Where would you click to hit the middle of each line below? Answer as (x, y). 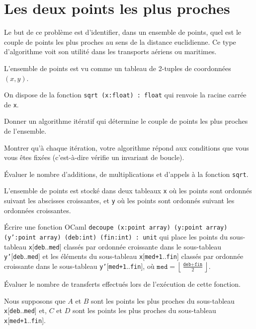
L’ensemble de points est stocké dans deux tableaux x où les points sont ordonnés (128, 191)
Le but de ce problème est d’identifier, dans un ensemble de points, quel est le (123, 32)
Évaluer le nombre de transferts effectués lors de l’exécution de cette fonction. (122, 284)
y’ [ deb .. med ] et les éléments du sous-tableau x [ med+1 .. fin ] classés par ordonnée (124, 256)
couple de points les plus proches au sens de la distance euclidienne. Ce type (120, 41)
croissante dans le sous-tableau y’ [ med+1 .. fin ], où (79, 266)
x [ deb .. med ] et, (25, 310)
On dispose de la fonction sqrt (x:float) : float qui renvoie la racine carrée (125, 95)
